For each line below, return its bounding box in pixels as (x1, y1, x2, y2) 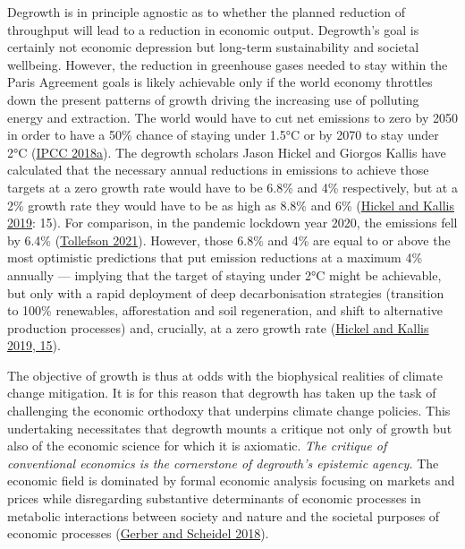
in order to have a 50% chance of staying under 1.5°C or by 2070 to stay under (7, 125, 439, 144)
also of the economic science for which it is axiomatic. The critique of (7, 436, 387, 455)
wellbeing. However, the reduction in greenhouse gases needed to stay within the (7, 55, 448, 73)
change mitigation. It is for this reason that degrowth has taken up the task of (7, 383, 436, 402)
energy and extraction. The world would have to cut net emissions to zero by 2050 (7, 107, 458, 126)
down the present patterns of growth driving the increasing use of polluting (7, 90, 419, 108)
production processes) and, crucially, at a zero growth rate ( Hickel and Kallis (7, 318, 429, 337)
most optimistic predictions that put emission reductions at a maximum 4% (7, 248, 423, 267)
